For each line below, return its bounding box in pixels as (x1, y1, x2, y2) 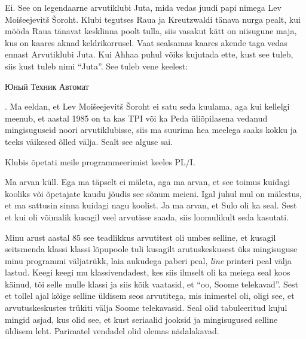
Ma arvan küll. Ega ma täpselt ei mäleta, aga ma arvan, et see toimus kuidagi (5, 175, 290, 188)
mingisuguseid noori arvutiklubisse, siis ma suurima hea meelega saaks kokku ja (5, 123, 297, 136)
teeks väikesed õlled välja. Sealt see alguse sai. (5, 135, 173, 147)
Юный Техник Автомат (5, 80, 89, 92)
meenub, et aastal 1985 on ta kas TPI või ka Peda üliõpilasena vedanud (5, 111, 268, 124)
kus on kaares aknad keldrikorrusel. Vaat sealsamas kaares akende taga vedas (5, 36, 287, 49)
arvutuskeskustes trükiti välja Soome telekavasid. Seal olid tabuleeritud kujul (5, 301, 287, 314)
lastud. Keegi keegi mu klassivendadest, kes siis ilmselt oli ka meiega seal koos (5, 266, 290, 279)
